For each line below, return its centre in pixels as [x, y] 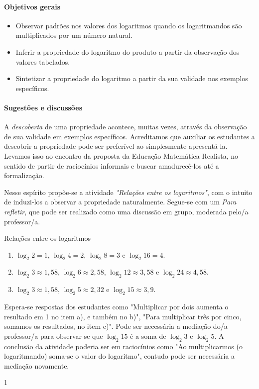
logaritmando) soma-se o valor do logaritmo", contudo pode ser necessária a [120, 356]
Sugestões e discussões [43, 107]
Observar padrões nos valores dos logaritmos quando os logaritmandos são [129, 25]
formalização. [24, 175]
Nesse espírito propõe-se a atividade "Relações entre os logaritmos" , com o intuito [128, 192]
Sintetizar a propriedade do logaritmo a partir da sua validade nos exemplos [132, 78]
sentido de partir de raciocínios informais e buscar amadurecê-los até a [112, 165]
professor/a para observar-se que [54, 336]
